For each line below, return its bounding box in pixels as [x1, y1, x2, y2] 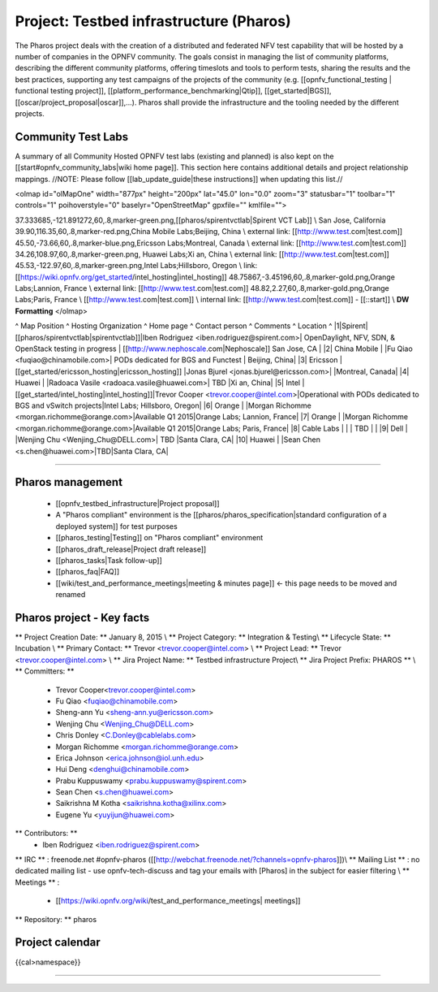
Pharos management [15, 475, 123, 489]
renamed [55, 590, 86, 600]
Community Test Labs [15, 130, 129, 144]
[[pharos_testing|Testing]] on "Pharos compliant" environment [55, 533, 264, 543]
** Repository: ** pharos [15, 914, 97, 924]
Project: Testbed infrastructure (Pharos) [15, 12, 291, 30]
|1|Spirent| [333, 321, 368, 331]
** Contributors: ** [15, 829, 78, 838]
